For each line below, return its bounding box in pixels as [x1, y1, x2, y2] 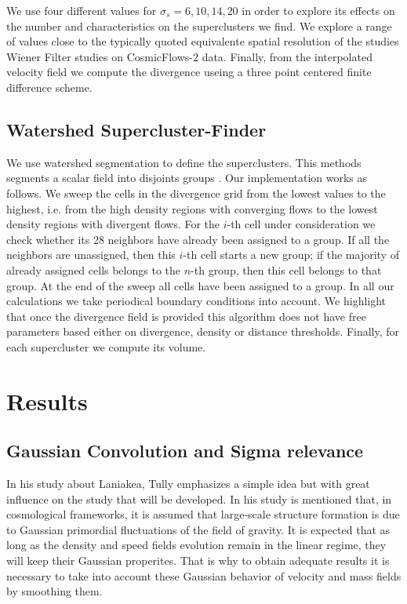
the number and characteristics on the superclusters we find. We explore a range [6, 17, 392, 34]
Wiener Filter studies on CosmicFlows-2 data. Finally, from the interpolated [6, 48, 372, 64]
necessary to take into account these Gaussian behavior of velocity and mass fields [6, 567, 402, 584]
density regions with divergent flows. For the [6, 216, 220, 232]
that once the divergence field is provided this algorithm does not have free [6, 307, 366, 324]
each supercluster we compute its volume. [6, 338, 206, 355]
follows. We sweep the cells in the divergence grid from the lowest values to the [6, 184, 386, 201]
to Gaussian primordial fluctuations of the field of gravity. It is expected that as [6, 521, 391, 537]
